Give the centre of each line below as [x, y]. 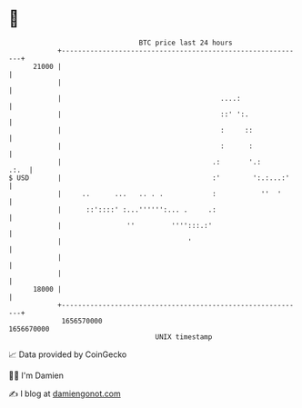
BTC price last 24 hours [186, 43]
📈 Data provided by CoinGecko [68, 354]
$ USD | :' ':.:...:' [149, 178]
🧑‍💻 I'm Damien [36, 375]
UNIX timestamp [184, 337]
